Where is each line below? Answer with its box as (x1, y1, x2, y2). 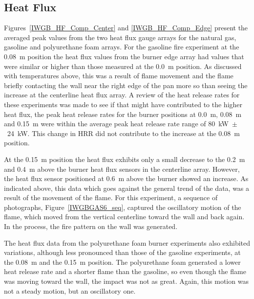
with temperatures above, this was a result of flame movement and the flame (4, 70, 233, 81)
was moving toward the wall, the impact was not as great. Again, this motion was (4, 276, 249, 286)
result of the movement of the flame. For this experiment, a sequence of (4, 192, 218, 203)
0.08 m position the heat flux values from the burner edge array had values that (4, 51, 244, 61)
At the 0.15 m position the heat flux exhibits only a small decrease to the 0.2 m (4, 154, 245, 164)
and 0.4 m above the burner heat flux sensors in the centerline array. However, (4, 163, 240, 174)
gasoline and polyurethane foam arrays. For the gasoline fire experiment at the (4, 42, 239, 52)
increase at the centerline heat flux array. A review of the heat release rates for (4, 90, 240, 100)
